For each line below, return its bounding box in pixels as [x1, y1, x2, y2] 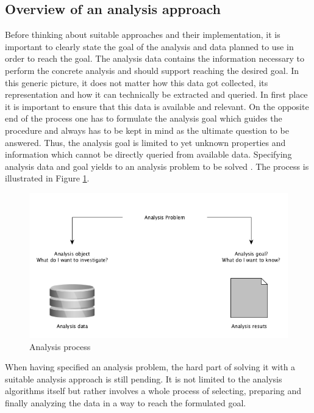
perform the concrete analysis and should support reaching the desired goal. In [5, 64, 299, 76]
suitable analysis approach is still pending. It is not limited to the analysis [5, 372, 282, 385]
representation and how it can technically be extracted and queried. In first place [5, 88, 308, 101]
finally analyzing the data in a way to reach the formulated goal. [5, 397, 246, 409]
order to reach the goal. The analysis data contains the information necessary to [5, 52, 304, 65]
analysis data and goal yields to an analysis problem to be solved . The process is [5, 159, 309, 172]
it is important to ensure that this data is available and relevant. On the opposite [5, 100, 309, 112]
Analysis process [29, 340, 91, 353]
